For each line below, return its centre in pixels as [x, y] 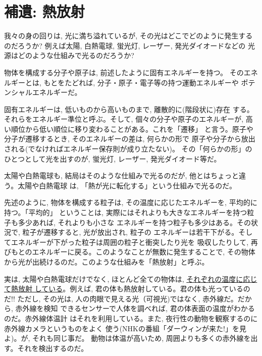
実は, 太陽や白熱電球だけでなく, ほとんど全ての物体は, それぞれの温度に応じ [131, 278]
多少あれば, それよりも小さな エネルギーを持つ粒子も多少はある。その [134, 222]
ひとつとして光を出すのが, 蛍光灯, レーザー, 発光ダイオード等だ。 [113, 158]
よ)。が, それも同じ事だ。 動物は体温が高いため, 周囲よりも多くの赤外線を [127, 338]
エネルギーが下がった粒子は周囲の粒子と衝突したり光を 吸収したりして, [130, 242]
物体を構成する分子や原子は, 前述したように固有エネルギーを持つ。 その [124, 72]
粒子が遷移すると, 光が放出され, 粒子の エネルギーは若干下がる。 [130, 232]
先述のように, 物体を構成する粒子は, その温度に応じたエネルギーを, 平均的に [131, 202]
